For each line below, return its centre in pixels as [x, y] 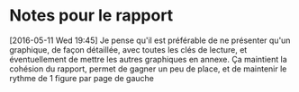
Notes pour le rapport [91, 16]
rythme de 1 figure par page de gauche [82, 78]
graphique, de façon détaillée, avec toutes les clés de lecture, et [128, 49]
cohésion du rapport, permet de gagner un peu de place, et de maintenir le [148, 69]
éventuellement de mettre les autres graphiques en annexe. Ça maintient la [148, 59]
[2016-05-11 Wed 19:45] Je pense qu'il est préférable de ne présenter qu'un [150, 40]
